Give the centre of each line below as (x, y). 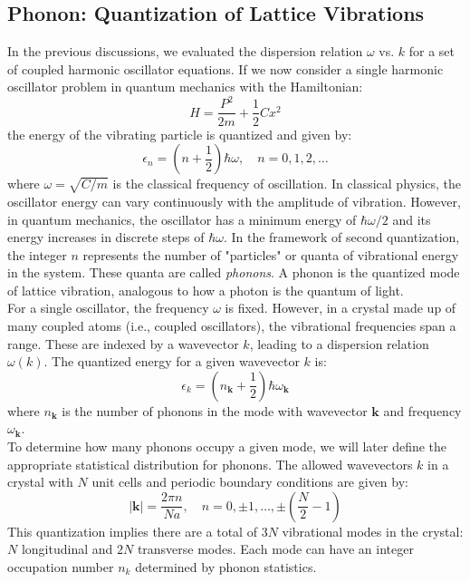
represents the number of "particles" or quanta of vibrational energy (271, 254)
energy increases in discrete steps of (106, 237)
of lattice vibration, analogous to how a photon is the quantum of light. (206, 290)
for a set (432, 51)
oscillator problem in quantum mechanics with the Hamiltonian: (185, 87)
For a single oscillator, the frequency (108, 308)
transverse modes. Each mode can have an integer (275, 549)
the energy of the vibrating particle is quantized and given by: (180, 134)
